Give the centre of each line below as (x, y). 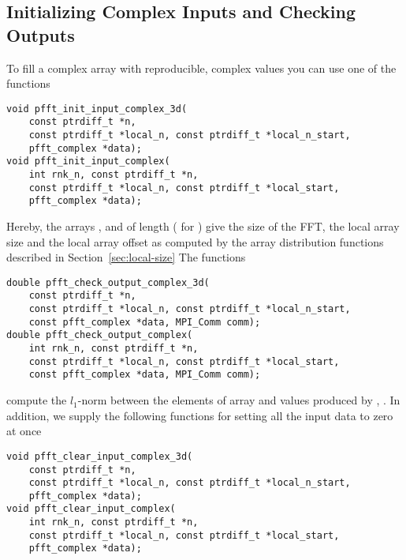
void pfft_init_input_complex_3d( (97, 109)
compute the (37, 400)
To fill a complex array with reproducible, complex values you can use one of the (201, 68)
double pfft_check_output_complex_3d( (108, 282)
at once (24, 431)
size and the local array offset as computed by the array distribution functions (195, 241)
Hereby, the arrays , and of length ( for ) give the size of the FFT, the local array (203, 226)
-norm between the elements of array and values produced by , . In (239, 400)
